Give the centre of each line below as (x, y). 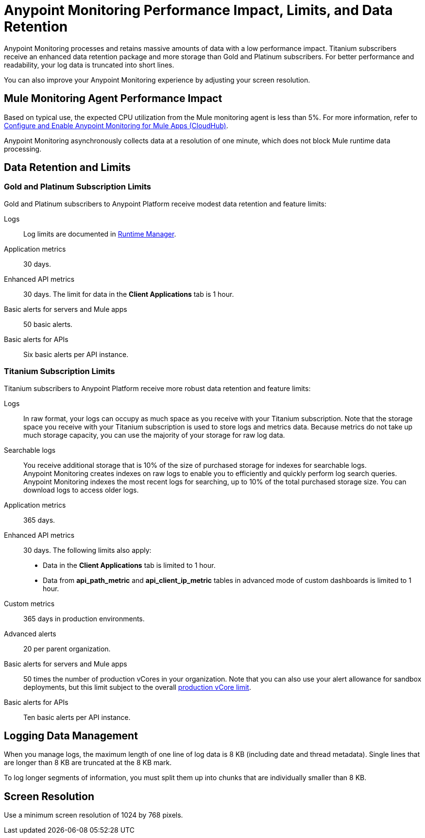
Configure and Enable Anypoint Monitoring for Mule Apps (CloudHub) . (116, 125)
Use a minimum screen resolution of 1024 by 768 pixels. (93, 815)
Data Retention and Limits (67, 168)
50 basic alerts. (48, 324)
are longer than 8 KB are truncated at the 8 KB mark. (88, 763)
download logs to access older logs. (81, 490)
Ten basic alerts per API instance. (77, 717)
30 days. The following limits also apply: (87, 550)
